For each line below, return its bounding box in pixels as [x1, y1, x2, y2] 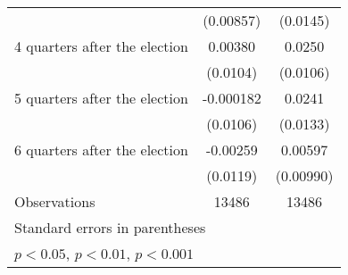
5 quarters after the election [14, 87, 188, 108]
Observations [14, 191, 95, 212]
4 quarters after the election [14, 36, 188, 56]
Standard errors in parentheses [14, 217, 206, 237]
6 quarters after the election [14, 139, 188, 160]
